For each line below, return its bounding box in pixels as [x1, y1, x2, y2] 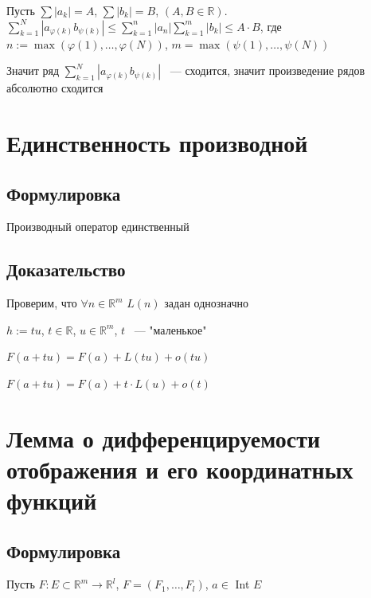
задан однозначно [164, 295, 248, 311]
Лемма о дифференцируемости [6, 421, 321, 454]
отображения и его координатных [6, 452, 353, 485]
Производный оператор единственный [6, 218, 189, 235]
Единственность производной [6, 126, 308, 158]
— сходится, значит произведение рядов [170, 62, 365, 79]
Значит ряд [6, 62, 60, 79]
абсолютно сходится [6, 80, 103, 96]
